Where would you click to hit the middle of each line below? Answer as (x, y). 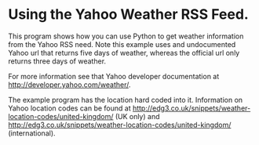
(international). (32, 133)
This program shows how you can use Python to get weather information (126, 36)
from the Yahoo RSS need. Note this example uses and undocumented (122, 44)
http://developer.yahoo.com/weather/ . (69, 85)
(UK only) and (137, 116)
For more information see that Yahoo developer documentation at (114, 76)
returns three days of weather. (57, 61)
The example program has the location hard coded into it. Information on (126, 100)
